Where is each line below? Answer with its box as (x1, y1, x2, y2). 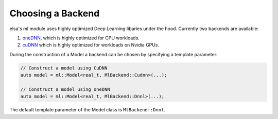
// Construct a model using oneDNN (20, 86, 110, 92)
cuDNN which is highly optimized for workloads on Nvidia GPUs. (22, 42, 160, 48)
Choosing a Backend (9, 8, 100, 19)
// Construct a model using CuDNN (20, 65, 108, 71)
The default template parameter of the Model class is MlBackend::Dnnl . (9, 107, 166, 113)
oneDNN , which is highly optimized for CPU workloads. (22, 35, 140, 41)
